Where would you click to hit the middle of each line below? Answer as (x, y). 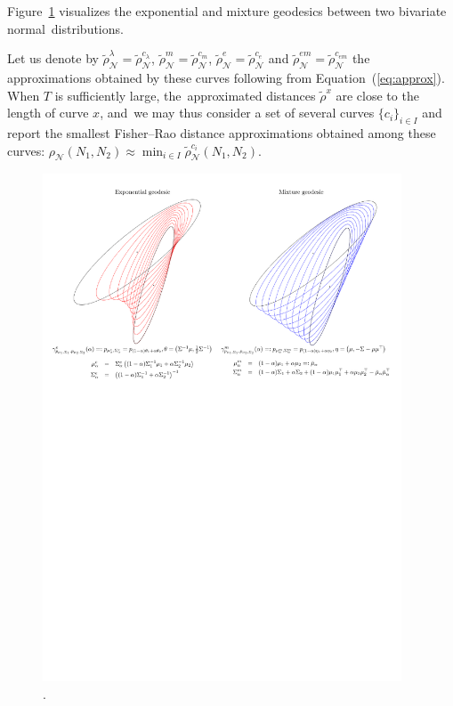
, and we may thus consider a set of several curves (237, 113)
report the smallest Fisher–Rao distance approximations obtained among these (222, 132)
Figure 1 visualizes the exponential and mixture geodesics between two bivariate (227, 11)
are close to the (377, 95)
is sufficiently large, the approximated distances (185, 95)
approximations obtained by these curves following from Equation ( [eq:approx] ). (226, 77)
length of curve (48, 113)
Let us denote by (53, 58)
